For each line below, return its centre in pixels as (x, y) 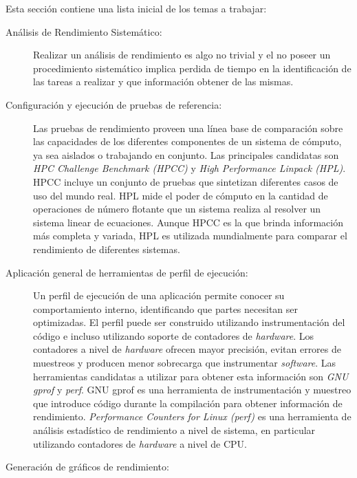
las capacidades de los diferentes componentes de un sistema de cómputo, (187, 141)
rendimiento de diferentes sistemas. (107, 249)
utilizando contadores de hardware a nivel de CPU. (140, 443)
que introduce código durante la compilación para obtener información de (188, 403)
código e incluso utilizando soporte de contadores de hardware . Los (174, 335)
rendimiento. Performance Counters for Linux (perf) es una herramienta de (192, 416)
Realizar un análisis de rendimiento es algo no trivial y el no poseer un (182, 55)
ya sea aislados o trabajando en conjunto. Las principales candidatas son (186, 154)
